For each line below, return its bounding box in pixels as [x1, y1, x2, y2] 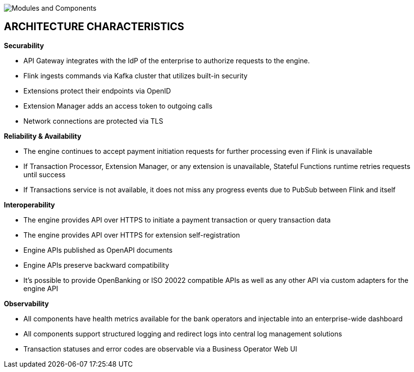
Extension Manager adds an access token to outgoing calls [23, 101, 213, 110]
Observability [4, 299, 49, 308]
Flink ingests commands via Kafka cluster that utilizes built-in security [23, 71, 248, 80]
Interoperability [4, 200, 55, 209]
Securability [4, 41, 44, 50]
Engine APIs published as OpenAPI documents [23, 245, 173, 254]
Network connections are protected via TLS [23, 116, 163, 125]
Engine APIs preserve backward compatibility [23, 260, 169, 269]
